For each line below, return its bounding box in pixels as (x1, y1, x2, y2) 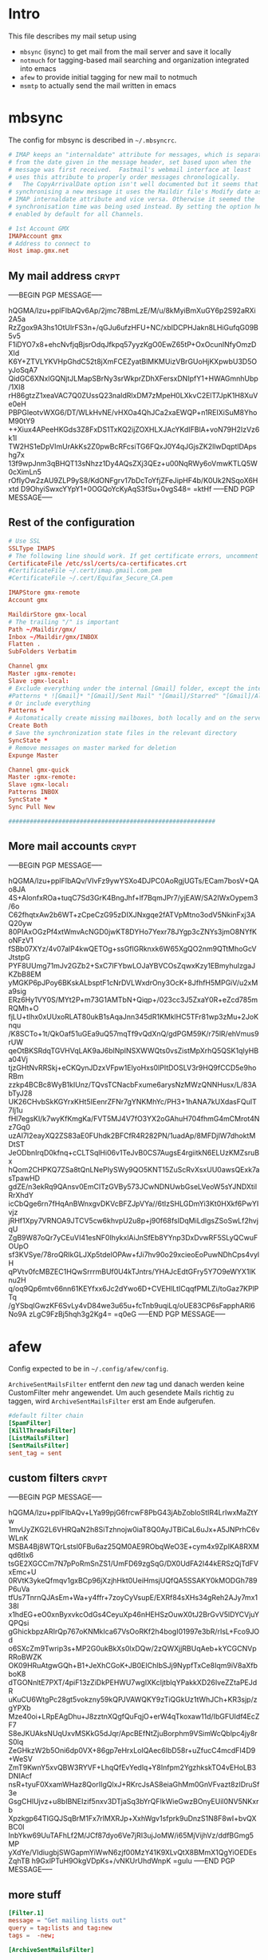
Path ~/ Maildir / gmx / (8, 625, 77, 633)
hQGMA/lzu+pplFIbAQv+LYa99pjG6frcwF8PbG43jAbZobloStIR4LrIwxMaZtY (8, 1508, 258, 1518)
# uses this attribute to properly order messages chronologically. (8, 173, 241, 181)
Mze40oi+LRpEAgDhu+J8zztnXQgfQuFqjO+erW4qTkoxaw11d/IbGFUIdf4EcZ (8, 1712, 260, 1722)
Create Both (8, 721, 48, 730)
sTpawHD (8, 1173, 41, 1184)
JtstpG (8, 952, 30, 962)
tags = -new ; (8, 1931, 56, 1939)
